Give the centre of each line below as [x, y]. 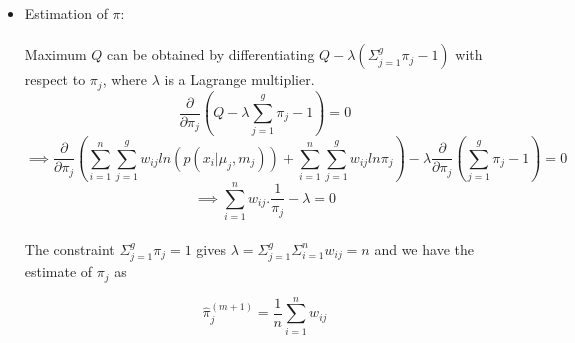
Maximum [55, 54]
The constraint [69, 248]
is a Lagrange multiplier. [239, 79]
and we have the [424, 248]
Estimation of [66, 13]
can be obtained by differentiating [211, 54]
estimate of [58, 271]
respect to [55, 79]
